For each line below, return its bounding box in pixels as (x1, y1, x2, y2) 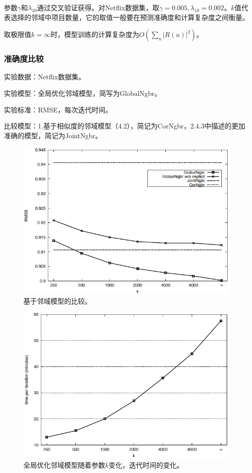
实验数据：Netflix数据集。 (4, 72, 86, 82)
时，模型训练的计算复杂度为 (50, 29, 139, 39)
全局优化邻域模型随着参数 (23, 459, 105, 470)
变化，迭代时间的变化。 (108, 459, 184, 470)
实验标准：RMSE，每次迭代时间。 (4, 104, 112, 114)
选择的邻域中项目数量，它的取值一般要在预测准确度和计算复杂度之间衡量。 (10, 12, 249, 22)
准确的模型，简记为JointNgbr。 (4, 130, 102, 140)
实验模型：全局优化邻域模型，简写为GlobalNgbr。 (4, 88, 162, 98)
